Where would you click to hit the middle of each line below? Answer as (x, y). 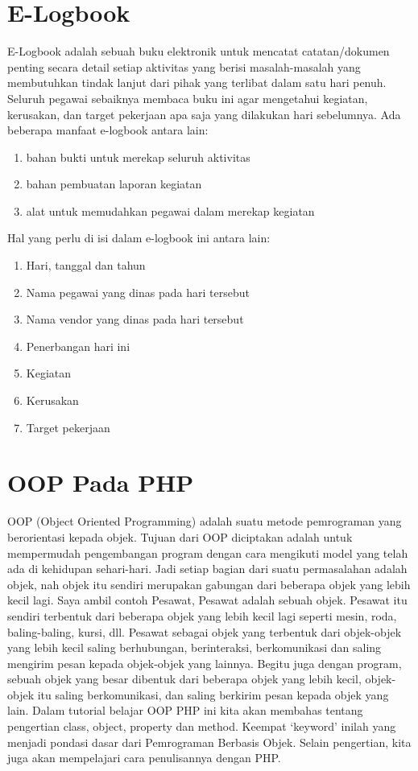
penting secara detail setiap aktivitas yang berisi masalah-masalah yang (184, 66)
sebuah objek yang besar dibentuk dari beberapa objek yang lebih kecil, (184, 679)
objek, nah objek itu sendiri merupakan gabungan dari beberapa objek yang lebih (209, 584)
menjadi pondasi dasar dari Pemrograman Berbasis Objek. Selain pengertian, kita (209, 742)
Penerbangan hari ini (78, 346)
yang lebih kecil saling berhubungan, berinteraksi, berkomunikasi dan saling (195, 647)
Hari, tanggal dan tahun (86, 265)
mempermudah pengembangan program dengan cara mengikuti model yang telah (208, 552)
